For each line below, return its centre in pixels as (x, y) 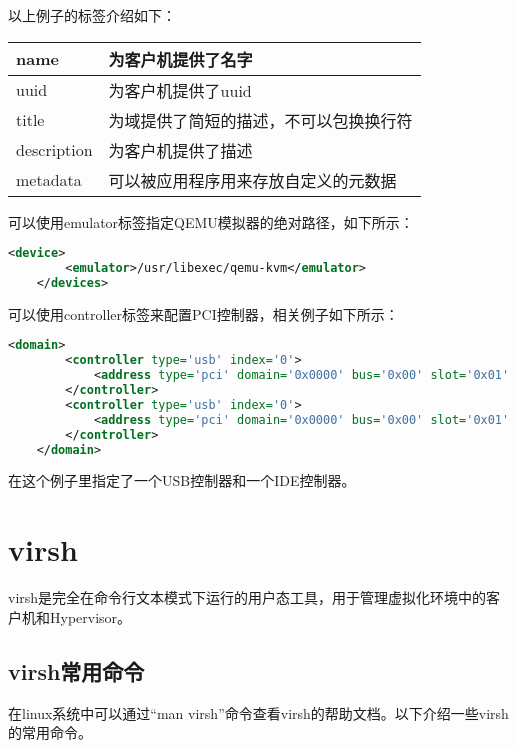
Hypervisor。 (90, 616)
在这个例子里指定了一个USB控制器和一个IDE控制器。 (182, 480)
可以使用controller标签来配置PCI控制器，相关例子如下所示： (203, 313)
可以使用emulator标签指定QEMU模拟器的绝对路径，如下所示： (211, 221)
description (54, 150)
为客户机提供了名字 (180, 59)
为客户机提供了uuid (180, 90)
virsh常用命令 (76, 670)
